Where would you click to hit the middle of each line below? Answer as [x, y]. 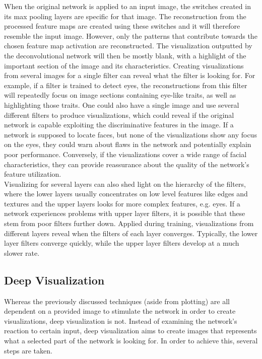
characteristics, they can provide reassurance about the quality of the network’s [127, 164]
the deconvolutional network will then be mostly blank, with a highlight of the [125, 55]
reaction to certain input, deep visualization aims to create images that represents [130, 331]
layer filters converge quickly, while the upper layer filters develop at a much [122, 243]
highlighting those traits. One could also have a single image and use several [122, 104]
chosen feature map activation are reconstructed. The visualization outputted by [128, 46]
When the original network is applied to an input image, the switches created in [127, 6]
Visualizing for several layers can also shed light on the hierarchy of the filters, [125, 184]
